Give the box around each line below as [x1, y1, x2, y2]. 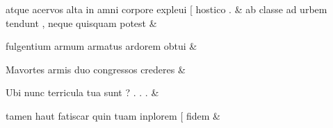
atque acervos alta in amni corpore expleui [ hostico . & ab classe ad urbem [6, 2, 327, 16]
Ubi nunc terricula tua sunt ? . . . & [6, 85, 159, 100]
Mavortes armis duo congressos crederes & [6, 62, 186, 76]
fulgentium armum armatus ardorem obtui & [6, 39, 197, 53]
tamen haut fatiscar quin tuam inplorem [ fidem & [6, 108, 220, 122]
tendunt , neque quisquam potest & [6, 15, 157, 30]
